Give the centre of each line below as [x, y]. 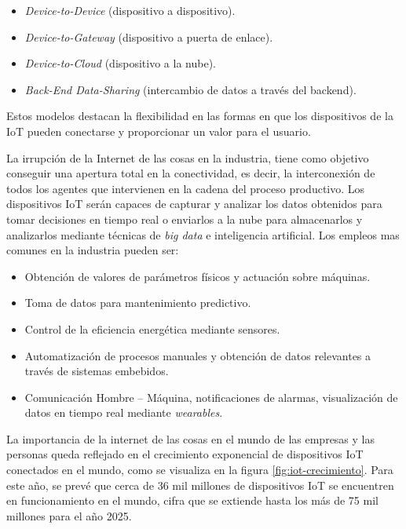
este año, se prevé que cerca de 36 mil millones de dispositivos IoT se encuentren [200, 485]
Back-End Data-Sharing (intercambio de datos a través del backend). [190, 89]
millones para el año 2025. [69, 515]
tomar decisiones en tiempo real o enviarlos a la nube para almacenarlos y [185, 219]
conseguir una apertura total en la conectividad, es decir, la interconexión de [191, 173]
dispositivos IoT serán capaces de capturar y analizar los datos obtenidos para [194, 204]
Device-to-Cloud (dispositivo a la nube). [120, 63]
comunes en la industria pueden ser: [93, 250]
